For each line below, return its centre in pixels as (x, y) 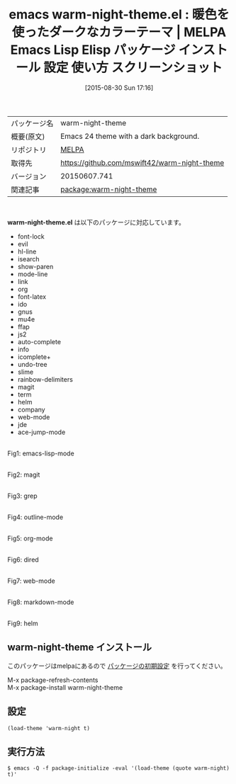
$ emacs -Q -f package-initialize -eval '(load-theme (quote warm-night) (119, 768)
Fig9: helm (23, 623)
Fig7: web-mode (31, 581)
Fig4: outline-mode (35, 517)
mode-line (33, 274)
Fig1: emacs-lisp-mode (41, 453)
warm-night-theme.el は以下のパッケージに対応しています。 (96, 222)
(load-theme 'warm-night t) (49, 728)
